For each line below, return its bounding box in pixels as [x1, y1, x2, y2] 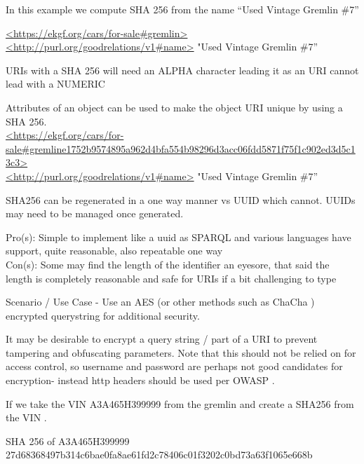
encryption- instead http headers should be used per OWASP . [6, 373, 275, 388]
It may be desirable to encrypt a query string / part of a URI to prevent [6, 332, 318, 346]
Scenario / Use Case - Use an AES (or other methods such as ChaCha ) [6, 294, 315, 309]
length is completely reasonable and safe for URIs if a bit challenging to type [6, 271, 337, 285]
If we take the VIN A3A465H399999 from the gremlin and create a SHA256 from [6, 396, 354, 411]
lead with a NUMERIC [6, 76, 105, 91]
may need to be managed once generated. [6, 206, 184, 221]
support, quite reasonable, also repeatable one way [6, 243, 223, 258]
